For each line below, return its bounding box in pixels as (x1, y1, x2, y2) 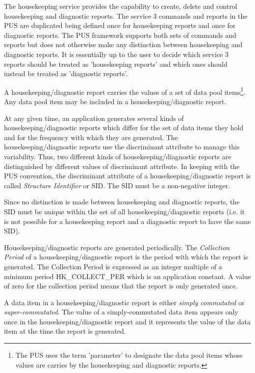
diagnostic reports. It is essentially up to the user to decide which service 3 (4, 49, 229, 59)
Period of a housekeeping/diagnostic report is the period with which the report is (4, 252, 248, 262)
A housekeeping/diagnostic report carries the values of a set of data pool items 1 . (4, 85, 246, 97)
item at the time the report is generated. (4, 326, 126, 336)
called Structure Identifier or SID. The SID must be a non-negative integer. (4, 180, 230, 190)
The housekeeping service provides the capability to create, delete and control (4, 1, 237, 11)
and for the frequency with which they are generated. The (4, 132, 178, 142)
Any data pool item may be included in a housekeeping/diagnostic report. (4, 96, 227, 106)
